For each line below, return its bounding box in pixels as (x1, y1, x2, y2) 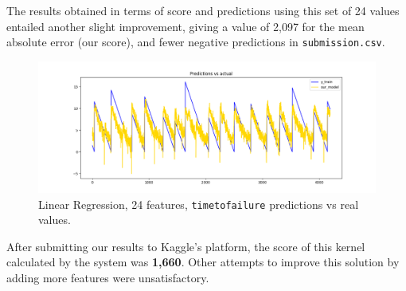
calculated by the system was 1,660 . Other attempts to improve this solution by (6, 254, 400, 270)
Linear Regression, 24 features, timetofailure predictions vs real (38, 195, 359, 212)
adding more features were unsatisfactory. (6, 269, 209, 286)
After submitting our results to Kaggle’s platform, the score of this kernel (6, 238, 365, 254)
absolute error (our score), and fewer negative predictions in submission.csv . (6, 33, 385, 50)
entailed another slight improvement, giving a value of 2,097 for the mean (6, 18, 365, 34)
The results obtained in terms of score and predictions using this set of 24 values (6, 2, 400, 18)
